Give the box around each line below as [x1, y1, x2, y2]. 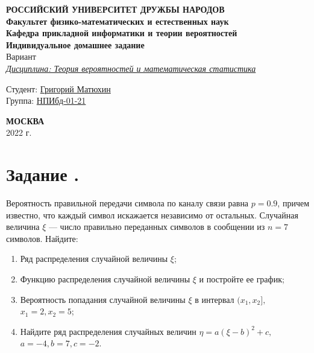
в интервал [195, 293, 234, 305]
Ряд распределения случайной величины [20, 252, 168, 265]
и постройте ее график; [199, 273, 284, 285]
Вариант [6, 50, 36, 63]
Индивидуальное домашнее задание [6, 38, 145, 51]
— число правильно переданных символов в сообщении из [48, 220, 265, 233]
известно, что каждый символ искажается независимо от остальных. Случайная [6, 208, 298, 221]
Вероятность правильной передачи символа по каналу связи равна [6, 197, 249, 209]
